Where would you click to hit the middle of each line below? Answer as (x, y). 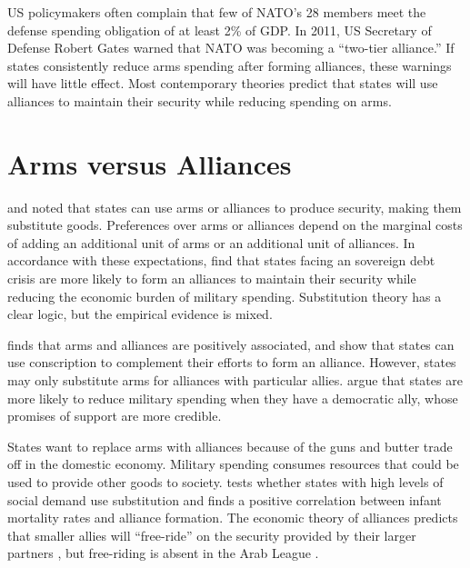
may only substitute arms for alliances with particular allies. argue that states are (235, 380)
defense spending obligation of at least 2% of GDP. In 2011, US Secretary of (220, 30)
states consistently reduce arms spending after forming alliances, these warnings (230, 65)
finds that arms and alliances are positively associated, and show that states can (231, 344)
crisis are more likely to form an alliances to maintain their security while (212, 279)
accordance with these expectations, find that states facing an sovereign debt (221, 260)
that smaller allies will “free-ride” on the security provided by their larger (212, 535)
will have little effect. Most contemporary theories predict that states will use (223, 83)
